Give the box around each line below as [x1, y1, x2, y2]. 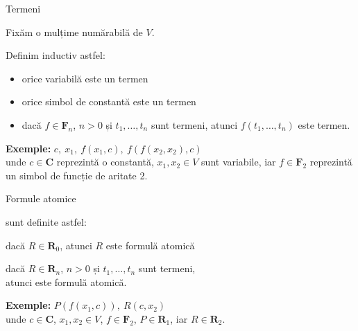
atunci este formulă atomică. [6, 274, 127, 289]
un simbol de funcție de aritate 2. [6, 168, 148, 182]
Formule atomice [6, 191, 76, 206]
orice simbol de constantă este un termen [22, 94, 196, 109]
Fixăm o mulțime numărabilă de [6, 24, 143, 39]
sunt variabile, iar [201, 154, 276, 169]
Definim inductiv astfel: [6, 48, 105, 62]
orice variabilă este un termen [22, 71, 148, 85]
